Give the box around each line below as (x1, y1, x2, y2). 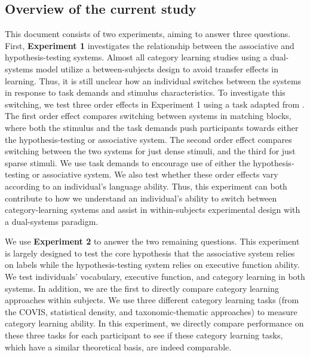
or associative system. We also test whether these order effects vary (32, 168, 278, 181)
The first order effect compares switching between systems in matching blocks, (5, 109, 291, 122)
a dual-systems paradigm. (5, 215, 99, 227)
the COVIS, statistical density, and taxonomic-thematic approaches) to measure (5, 305, 297, 318)
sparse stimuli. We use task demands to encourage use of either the (5, 156, 250, 169)
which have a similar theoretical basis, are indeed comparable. (5, 340, 232, 353)
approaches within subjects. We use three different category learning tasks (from (5, 294, 299, 306)
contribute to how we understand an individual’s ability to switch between (5, 191, 277, 204)
